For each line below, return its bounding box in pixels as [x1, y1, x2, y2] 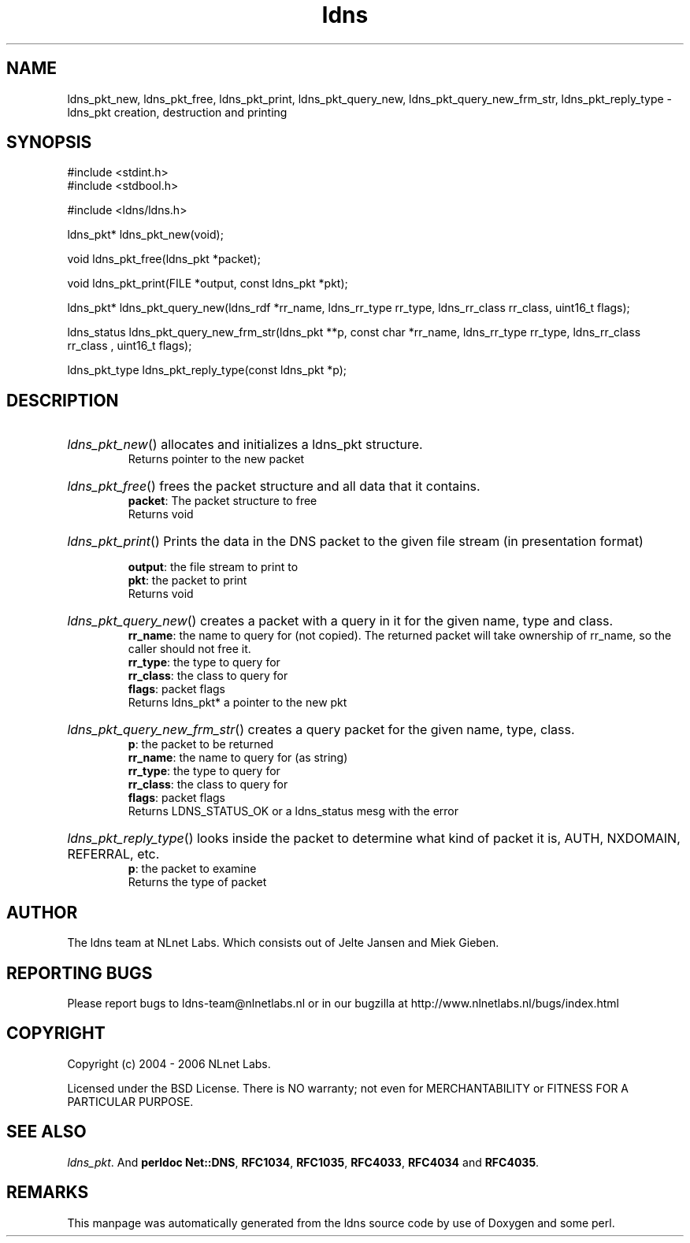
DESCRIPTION [6, 390, 119, 410]
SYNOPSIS [6, 132, 92, 153]
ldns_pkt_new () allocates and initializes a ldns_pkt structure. [67, 436, 423, 453]
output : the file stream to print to [128, 560, 299, 574]
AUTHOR [6, 902, 78, 922]
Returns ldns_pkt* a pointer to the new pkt [128, 696, 347, 710]
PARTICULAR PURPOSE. [67, 1094, 194, 1108]
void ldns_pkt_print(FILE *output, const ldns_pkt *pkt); [67, 276, 348, 291]
